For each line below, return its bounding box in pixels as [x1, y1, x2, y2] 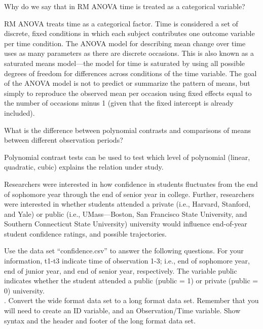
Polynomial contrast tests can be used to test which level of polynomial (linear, [4, 151, 250, 162]
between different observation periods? [4, 135, 123, 145]
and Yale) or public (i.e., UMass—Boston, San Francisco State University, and [4, 208, 247, 219]
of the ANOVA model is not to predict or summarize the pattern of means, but [4, 78, 250, 88]
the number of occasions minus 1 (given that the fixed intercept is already [4, 97, 234, 108]
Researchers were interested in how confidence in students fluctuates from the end [4, 178, 258, 189]
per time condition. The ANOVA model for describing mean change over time [4, 38, 246, 48]
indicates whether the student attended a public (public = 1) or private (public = [4, 275, 258, 286]
